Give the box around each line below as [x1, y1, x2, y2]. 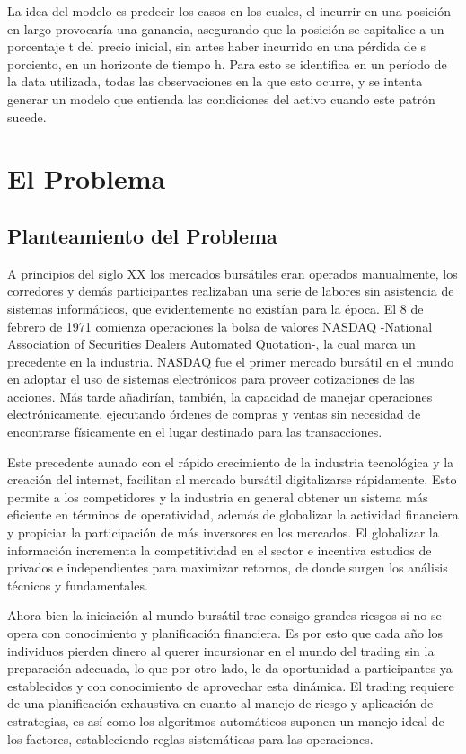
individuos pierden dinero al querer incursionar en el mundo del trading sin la [7, 641, 435, 660]
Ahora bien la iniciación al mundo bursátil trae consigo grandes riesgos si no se [7, 606, 442, 625]
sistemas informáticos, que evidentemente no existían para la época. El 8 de [7, 298, 424, 317]
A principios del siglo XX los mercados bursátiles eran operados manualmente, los [7, 263, 458, 282]
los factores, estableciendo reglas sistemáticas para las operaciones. [7, 729, 374, 748]
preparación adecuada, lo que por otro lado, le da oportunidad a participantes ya [7, 659, 453, 678]
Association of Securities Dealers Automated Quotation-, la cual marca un [7, 334, 416, 353]
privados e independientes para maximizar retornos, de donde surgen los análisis [7, 558, 448, 577]
